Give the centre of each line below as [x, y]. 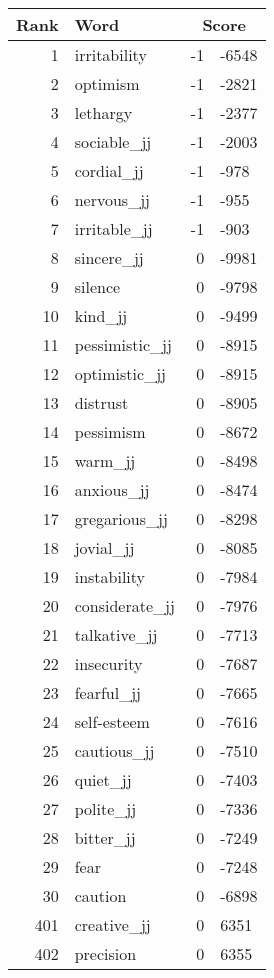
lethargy [103, 112]
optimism [107, 83]
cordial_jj [109, 170]
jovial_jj [104, 547]
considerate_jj [124, 605]
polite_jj [105, 808]
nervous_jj [112, 199]
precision [105, 953]
